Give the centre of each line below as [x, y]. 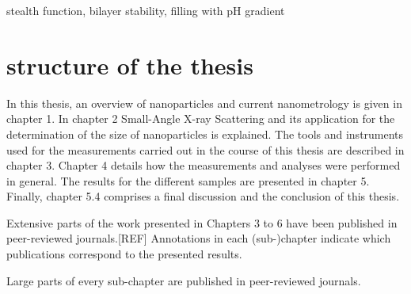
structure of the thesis [130, 65]
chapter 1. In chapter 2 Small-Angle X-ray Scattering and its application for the [201, 118]
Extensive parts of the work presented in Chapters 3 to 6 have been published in [202, 222]
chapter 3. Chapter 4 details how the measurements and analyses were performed [204, 165]
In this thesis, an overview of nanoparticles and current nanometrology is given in [204, 103]
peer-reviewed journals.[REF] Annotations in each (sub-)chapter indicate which [199, 238]
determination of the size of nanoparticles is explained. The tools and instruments [205, 134]
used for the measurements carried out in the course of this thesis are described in [205, 149]
